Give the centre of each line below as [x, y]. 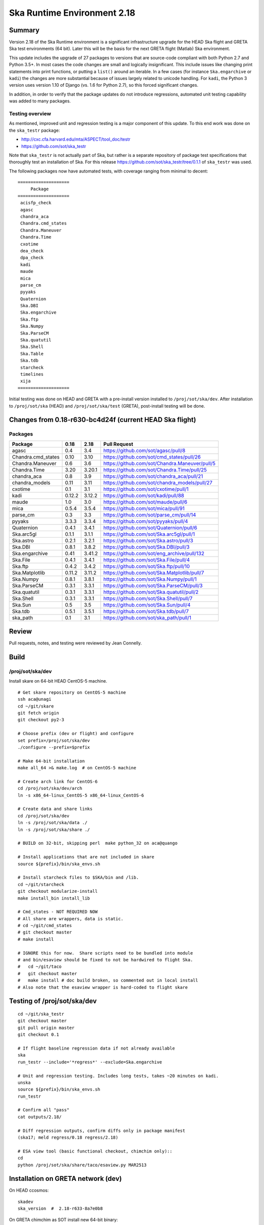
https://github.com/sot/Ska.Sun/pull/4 [147, 605]
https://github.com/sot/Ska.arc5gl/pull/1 [149, 534]
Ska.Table [32, 354]
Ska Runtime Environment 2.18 [72, 13]
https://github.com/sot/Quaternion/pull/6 [150, 528]
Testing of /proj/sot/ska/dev [53, 1001]
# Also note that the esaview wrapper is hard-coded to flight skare [103, 987]
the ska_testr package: [34, 130]
